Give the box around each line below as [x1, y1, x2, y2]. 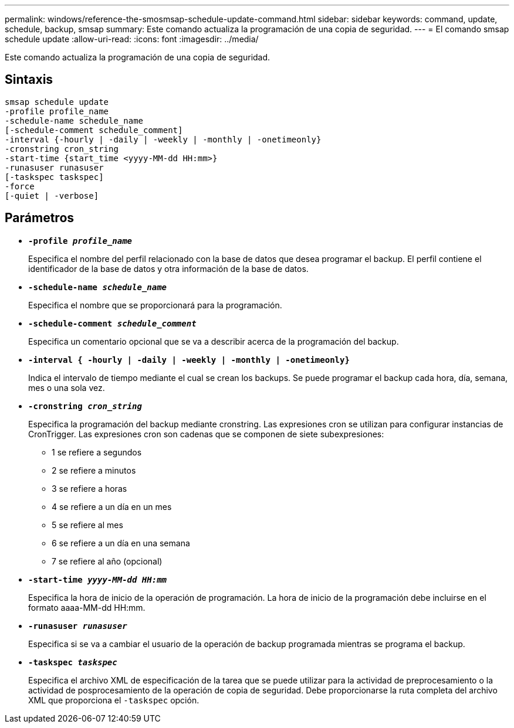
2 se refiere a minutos [52, 465, 136, 475]
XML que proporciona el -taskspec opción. [28, 695, 199, 705]
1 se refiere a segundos [52, 447, 142, 457]
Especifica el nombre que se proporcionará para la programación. [28, 300, 282, 310]
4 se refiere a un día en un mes [52, 501, 172, 512]
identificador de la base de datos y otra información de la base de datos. [28, 263, 309, 274]
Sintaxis [5, 72, 53, 87]
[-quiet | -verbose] [5, 190, 99, 200]
